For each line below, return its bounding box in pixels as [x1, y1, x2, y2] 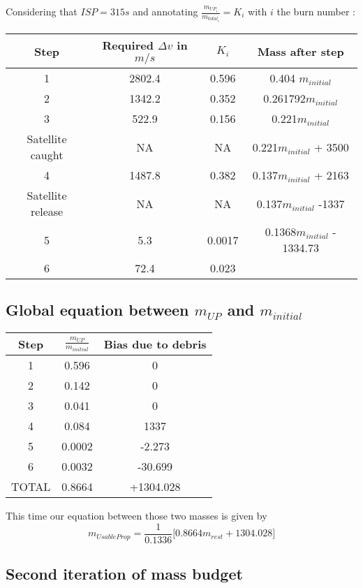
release [30, 203, 64, 220]
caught [30, 147, 64, 163]
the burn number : [276, 4, 355, 18]
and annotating [133, 4, 198, 18]
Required [102, 37, 154, 54]
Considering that [6, 4, 77, 18]
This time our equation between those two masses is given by [6, 508, 267, 523]
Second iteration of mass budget [6, 563, 243, 585]
